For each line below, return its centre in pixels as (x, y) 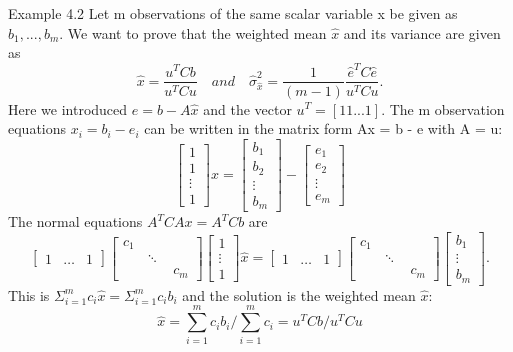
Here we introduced (68, 108)
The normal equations (75, 221)
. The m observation (443, 108)
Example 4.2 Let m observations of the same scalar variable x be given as (233, 13)
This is (29, 294)
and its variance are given (422, 32)
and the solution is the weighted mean (299, 294)
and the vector (247, 108)
